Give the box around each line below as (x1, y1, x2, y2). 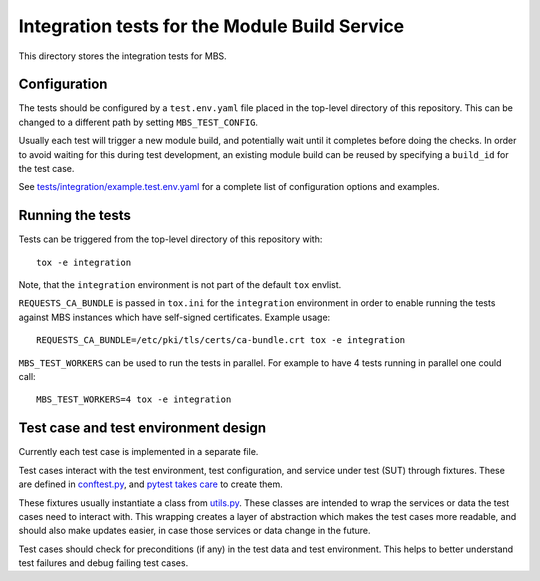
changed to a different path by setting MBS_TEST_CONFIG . (18, 116, 259, 128)
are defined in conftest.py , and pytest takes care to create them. (18, 478, 284, 490)
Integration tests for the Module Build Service (18, 15, 405, 37)
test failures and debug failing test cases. (18, 557, 189, 569)
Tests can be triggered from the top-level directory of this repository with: (18, 233, 323, 245)
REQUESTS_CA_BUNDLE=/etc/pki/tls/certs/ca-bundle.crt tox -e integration (36, 335, 406, 346)
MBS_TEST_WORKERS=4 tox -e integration (36, 394, 232, 405)
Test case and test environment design (18, 420, 267, 437)
